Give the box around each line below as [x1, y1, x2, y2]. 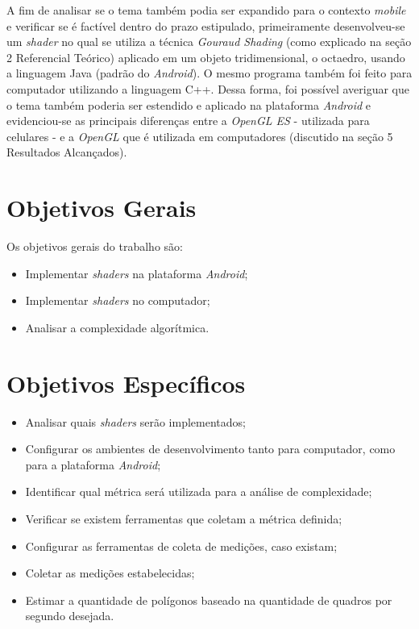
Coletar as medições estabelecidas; [25, 564, 195, 581]
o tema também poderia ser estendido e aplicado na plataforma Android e [6, 96, 371, 113]
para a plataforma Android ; [25, 456, 161, 473]
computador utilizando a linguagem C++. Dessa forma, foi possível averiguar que [6, 80, 410, 97]
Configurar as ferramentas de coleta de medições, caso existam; [25, 537, 338, 554]
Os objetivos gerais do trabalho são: [6, 238, 183, 255]
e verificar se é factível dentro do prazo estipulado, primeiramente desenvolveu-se [6, 17, 405, 34]
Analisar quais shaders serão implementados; [25, 413, 246, 430]
